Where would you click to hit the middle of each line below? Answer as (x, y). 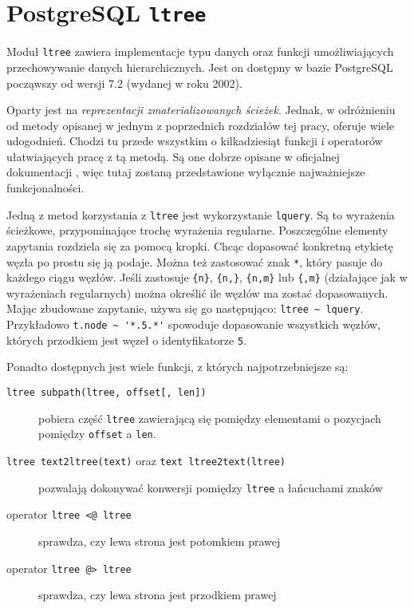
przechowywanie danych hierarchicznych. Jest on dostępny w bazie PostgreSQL (200, 67)
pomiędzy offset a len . (97, 434)
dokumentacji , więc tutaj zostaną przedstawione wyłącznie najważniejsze (186, 172)
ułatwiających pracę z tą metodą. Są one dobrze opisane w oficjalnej (173, 156)
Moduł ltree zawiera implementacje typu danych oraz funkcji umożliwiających (200, 51)
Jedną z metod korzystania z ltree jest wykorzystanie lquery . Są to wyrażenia (201, 214)
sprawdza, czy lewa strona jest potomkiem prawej (160, 541)
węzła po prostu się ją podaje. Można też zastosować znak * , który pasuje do (195, 261)
